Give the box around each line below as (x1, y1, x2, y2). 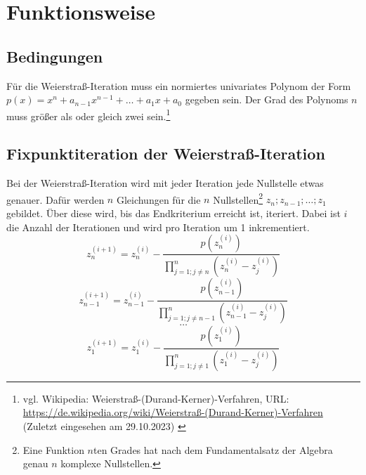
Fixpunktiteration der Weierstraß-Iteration (6, 143, 325, 164)
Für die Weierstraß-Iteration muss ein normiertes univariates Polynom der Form (6, 78, 351, 93)
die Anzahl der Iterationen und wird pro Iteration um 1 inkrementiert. (6, 219, 310, 234)
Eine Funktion (22, 442, 84, 457)
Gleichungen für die (116, 192, 201, 207)
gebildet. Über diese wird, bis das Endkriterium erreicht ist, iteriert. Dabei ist (6, 206, 341, 221)
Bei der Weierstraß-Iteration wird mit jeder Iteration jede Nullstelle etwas (6, 176, 324, 190)
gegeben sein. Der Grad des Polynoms (185, 92, 348, 107)
